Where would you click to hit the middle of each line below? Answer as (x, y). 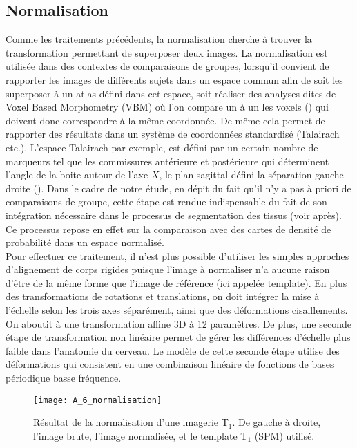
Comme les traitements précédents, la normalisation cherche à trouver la (159, 39)
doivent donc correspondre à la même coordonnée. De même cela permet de (165, 120)
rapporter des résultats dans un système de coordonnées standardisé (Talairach (173, 134)
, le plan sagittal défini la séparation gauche (251, 175)
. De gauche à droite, (277, 422)
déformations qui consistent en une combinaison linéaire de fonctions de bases (170, 364)
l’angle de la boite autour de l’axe (77, 175)
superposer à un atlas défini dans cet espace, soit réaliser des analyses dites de (171, 93)
